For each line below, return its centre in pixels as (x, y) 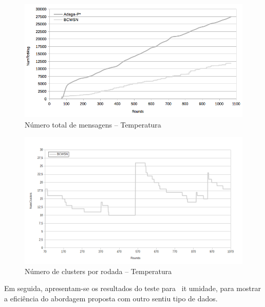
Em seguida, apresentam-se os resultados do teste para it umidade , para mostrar (132, 288)
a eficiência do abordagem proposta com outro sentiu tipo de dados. (111, 298)
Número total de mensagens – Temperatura (93, 124)
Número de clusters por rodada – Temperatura (98, 271)
